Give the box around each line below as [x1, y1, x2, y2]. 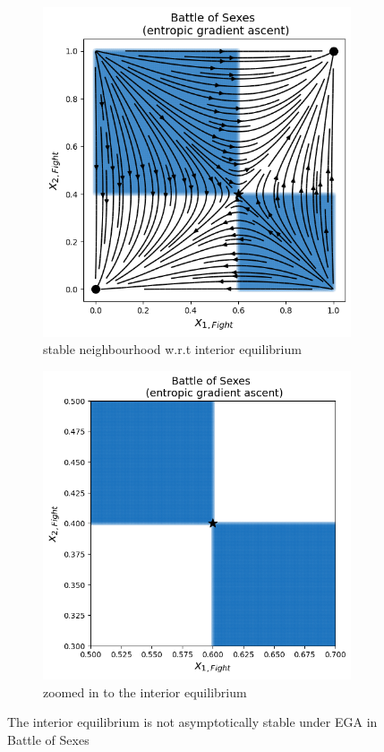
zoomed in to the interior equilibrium [43, 682, 247, 701]
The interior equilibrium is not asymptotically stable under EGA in [7, 713, 378, 731]
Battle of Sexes [7, 730, 90, 748]
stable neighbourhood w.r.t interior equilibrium [43, 340, 302, 359]
